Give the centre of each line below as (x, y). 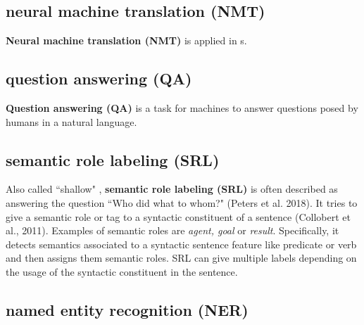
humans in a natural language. (71, 121)
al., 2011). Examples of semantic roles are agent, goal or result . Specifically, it (172, 230)
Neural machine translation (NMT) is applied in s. (126, 40)
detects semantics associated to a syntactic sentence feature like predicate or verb (181, 244)
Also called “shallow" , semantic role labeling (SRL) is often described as (172, 189)
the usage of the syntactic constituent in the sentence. (122, 271)
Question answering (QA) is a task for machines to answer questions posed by (182, 108)
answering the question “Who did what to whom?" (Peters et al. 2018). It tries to (182, 202)
